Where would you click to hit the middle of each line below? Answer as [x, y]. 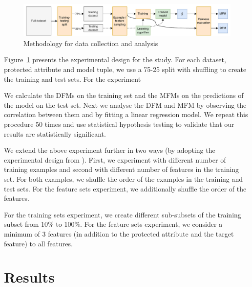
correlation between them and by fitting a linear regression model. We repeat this [126, 114]
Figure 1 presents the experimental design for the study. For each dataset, [115, 60]
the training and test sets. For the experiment [73, 79]
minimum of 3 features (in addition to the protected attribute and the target [119, 233]
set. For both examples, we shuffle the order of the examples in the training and [124, 179]
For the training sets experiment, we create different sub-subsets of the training [123, 214]
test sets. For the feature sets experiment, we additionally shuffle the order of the [125, 188]
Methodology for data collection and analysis [91, 43]
